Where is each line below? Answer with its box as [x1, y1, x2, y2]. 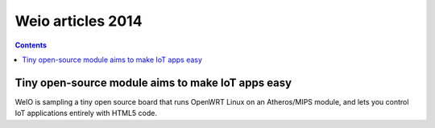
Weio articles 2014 [14, 12, 143, 30]
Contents [14, 40, 48, 50]
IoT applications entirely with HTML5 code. [14, 109, 157, 118]
